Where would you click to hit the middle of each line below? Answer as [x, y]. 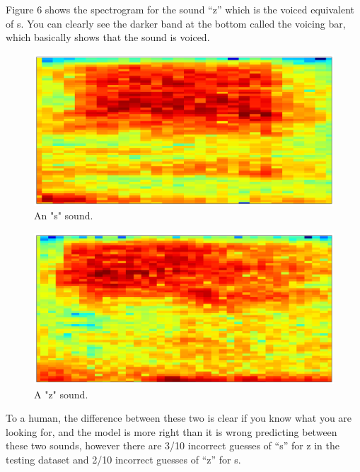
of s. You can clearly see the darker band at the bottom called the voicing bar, [176, 23]
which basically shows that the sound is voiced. [108, 37]
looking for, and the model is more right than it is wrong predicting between [172, 431]
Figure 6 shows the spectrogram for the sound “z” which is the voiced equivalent [180, 9]
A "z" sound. [61, 394]
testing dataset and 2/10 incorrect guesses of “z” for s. [123, 460]
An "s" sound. [64, 215]
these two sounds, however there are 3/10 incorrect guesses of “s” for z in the [173, 445]
